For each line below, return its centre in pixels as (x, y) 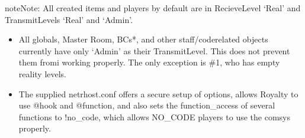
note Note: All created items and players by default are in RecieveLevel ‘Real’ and (153, 8)
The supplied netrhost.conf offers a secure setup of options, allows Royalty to (158, 93)
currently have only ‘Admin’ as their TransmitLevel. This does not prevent (154, 50)
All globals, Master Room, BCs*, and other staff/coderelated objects (143, 39)
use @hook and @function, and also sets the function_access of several (147, 105)
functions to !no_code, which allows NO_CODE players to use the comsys (154, 116)
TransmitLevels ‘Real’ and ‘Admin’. (69, 19)
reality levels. (43, 73)
